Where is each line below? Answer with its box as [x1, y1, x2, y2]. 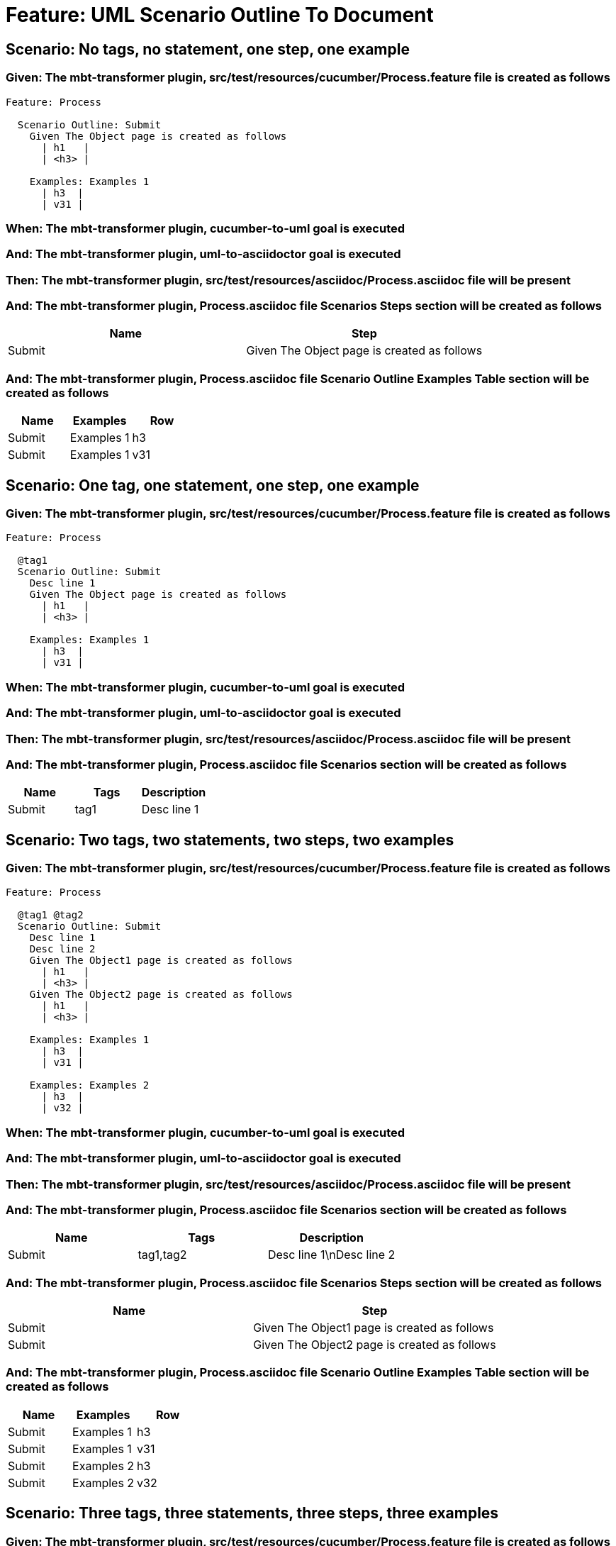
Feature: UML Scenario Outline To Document [6, 3, 434, 27]
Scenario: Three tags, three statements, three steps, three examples [6, 1504, 499, 1523]
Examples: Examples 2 [29, 1079, 150, 1091]
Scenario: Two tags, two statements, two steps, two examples [6, 830, 454, 849]
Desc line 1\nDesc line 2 [267, 1247, 396, 1262]
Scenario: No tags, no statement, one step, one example [6, 40, 410, 58]
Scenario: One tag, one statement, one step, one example [6, 476, 420, 494]
